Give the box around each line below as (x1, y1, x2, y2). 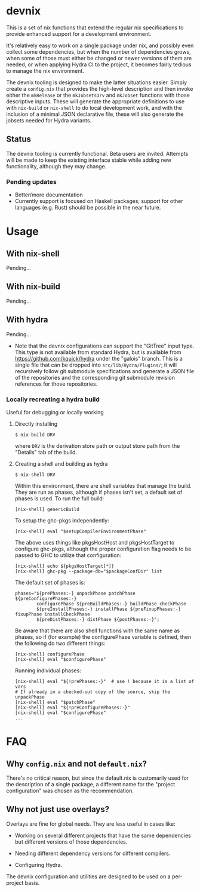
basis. (24, 879, 40, 886)
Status (6, 134, 32, 144)
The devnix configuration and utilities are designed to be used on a (6, 873, 171, 880)
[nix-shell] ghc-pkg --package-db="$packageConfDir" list (14, 568, 162, 574)
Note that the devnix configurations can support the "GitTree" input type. (14, 342, 195, 349)
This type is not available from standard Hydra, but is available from (14, 348, 181, 356)
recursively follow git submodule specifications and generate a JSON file (14, 367, 195, 374)
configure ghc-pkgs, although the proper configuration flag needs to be (14, 545, 192, 552)
